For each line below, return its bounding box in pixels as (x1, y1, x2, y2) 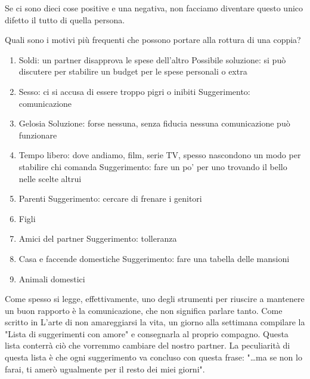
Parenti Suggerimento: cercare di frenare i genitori (18, 192, 202, 205)
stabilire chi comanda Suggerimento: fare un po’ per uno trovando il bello (18, 160, 287, 172)
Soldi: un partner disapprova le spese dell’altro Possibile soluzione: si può (18, 53, 286, 66)
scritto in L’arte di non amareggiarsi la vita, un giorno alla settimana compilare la (5, 316, 305, 328)
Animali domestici (18, 272, 85, 285)
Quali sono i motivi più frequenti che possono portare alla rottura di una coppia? (5, 33, 301, 46)
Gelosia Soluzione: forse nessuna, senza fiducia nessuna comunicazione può (18, 117, 290, 130)
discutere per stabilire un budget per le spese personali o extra (18, 65, 247, 78)
